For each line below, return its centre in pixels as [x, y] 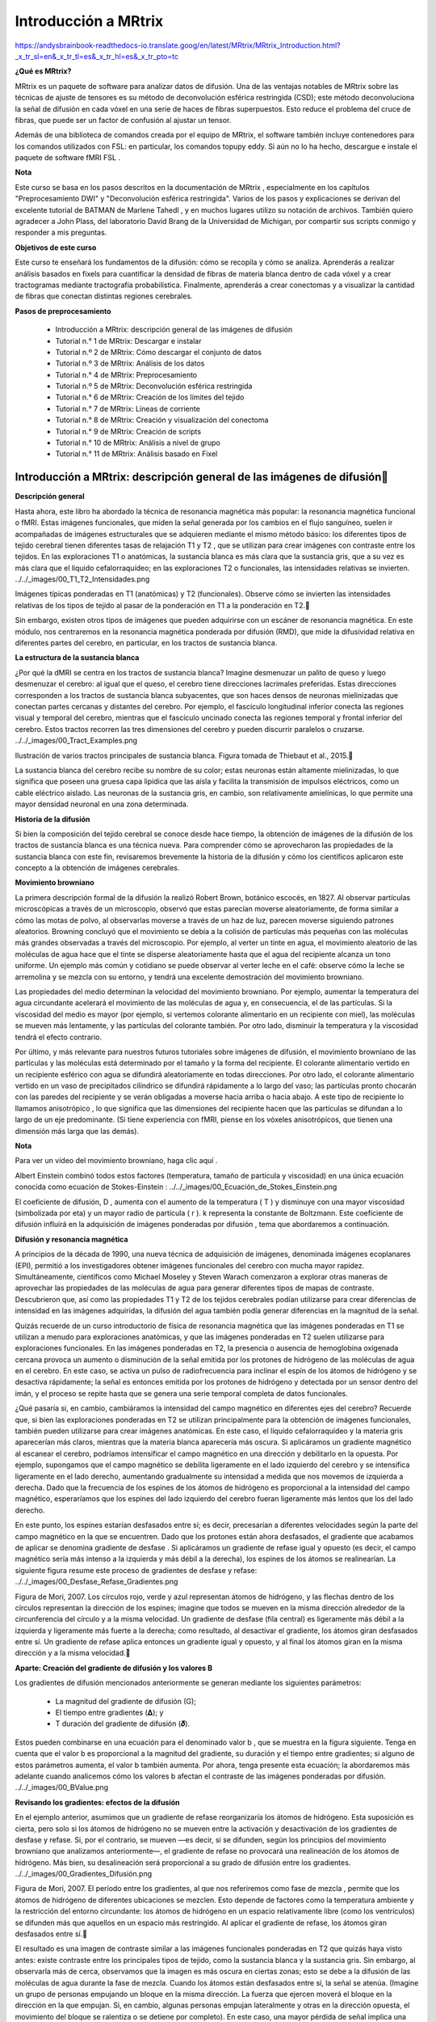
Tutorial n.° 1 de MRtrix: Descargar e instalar [128, 341]
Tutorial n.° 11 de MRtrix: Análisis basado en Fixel [136, 454]
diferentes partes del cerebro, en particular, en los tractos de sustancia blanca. [146, 643]
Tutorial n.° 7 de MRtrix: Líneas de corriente [128, 408]
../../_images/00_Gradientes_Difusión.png [84, 1874]
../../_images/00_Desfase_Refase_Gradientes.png [96, 1582]
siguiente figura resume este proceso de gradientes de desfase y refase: [136, 1570]
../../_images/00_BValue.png [62, 1787]
